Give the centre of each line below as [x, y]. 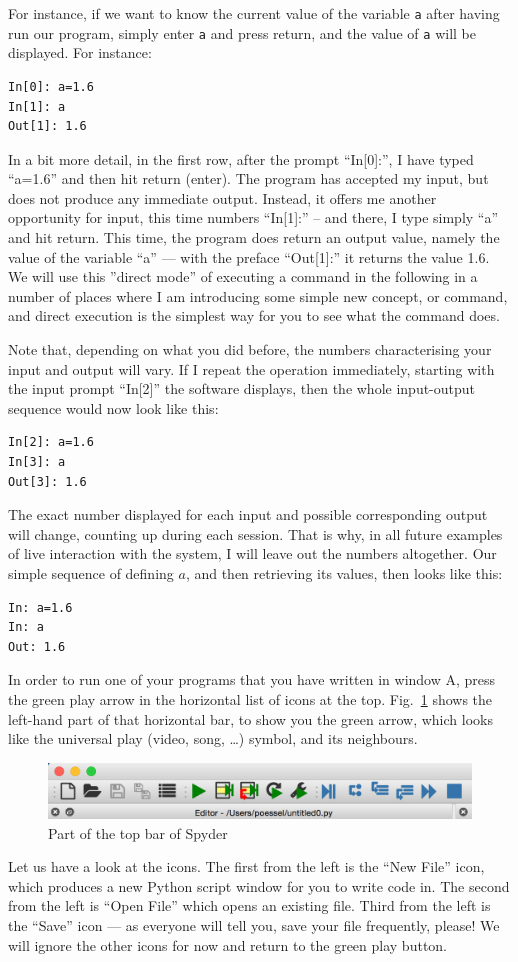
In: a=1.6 [40, 607]
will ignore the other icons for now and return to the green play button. [228, 944]
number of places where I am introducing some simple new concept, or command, [258, 295]
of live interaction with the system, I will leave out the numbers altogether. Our [252, 553]
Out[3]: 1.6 [47, 481]
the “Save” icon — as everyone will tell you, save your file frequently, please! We [254, 925]
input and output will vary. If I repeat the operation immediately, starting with [251, 368]
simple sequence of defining [91, 572]
